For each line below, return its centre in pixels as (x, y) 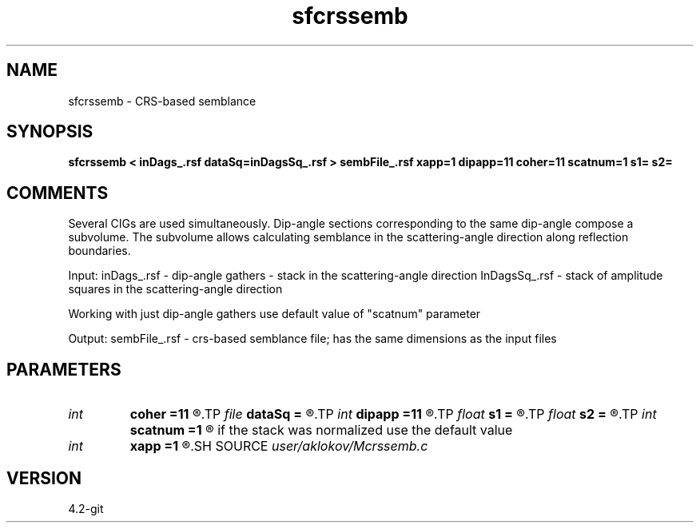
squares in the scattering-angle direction (175, 289)
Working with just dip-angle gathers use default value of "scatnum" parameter (274, 314)
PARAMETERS (64, 369)
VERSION (44, 478)
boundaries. (99, 251)
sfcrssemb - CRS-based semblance (162, 101)
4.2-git (86, 508)
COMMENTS (58, 193)
